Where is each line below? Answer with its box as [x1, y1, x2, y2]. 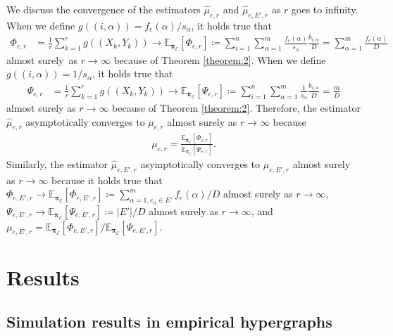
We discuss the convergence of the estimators [6, 2, 201, 16]
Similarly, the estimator [6, 157, 108, 172]
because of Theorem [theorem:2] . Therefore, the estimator [112, 101, 361, 115]
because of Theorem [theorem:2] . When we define [113, 52, 326, 67]
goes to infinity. [292, 2, 358, 16]
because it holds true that [51, 172, 163, 187]
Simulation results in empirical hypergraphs [6, 311, 332, 332]
